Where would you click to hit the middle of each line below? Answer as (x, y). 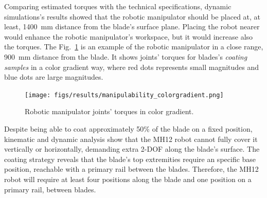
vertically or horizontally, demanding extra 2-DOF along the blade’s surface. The (132, 149)
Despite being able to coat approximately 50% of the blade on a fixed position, (128, 129)
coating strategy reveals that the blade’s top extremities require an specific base (130, 159)
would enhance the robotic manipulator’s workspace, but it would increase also (129, 36)
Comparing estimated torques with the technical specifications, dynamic (118, 6)
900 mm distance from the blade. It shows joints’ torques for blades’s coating (126, 56)
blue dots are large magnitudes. (54, 77)
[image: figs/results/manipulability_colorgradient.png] (124, 95)
